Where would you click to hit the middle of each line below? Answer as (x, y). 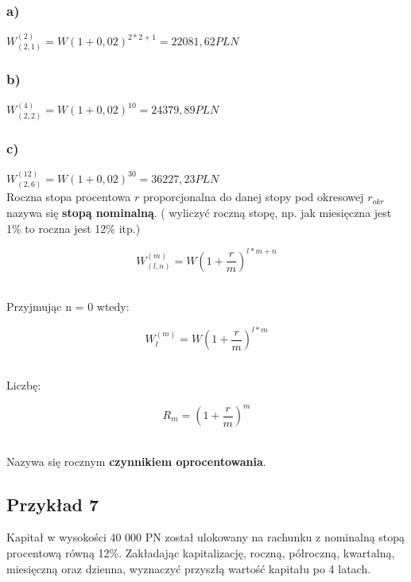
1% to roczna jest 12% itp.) (74, 228)
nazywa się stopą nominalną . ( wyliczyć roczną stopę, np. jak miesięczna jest (199, 212)
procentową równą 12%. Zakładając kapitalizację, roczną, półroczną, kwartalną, (201, 553)
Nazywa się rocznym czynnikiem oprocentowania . (136, 461)
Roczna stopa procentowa (69, 197)
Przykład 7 (53, 504)
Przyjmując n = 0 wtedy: (68, 307)
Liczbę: (24, 384)
